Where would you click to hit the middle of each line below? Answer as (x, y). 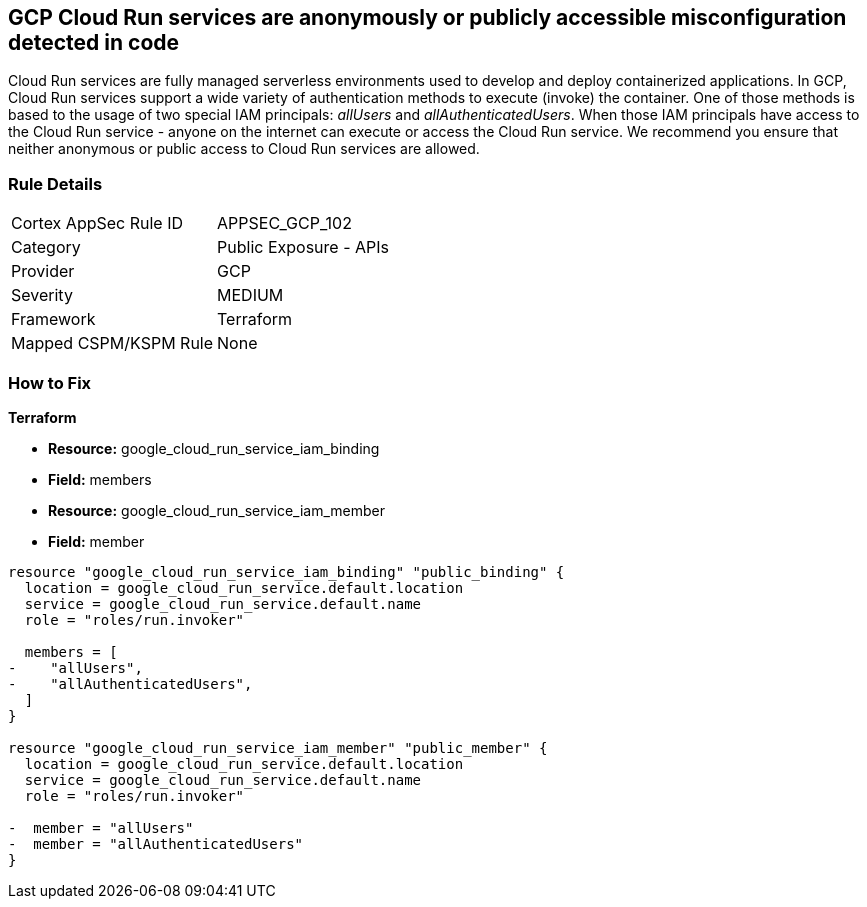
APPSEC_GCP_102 (284, 223)
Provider (43, 271)
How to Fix (50, 382)
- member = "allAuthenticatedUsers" (156, 843)
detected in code (94, 42)
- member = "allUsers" (101, 827)
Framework (53, 319)
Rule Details (55, 183)
